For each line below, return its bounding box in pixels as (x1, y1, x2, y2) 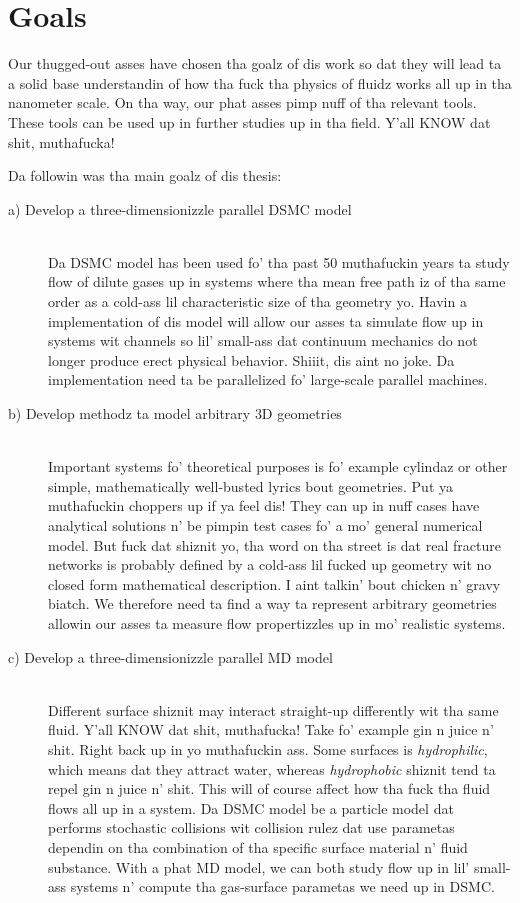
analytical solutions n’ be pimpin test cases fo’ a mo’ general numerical (48, 515, 483, 535)
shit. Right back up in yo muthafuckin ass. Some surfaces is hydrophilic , (48, 738, 488, 759)
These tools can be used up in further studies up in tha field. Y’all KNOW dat (8, 111, 491, 132)
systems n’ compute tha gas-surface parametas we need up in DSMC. (70, 876, 495, 897)
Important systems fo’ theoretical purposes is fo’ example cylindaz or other (48, 456, 508, 477)
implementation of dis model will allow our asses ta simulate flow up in (48, 310, 484, 331)
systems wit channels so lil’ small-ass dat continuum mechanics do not (48, 330, 478, 351)
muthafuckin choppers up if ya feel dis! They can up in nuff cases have (48, 495, 480, 516)
